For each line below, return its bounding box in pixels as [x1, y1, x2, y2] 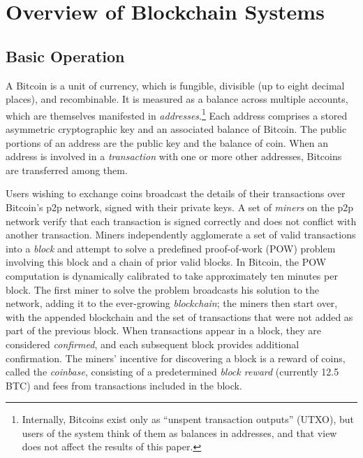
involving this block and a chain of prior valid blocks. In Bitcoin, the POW [6, 255, 327, 269]
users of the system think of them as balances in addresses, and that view [22, 425, 337, 440]
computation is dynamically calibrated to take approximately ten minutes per [6, 268, 338, 282]
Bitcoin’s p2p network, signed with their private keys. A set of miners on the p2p [6, 199, 354, 214]
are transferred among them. [6, 162, 128, 177]
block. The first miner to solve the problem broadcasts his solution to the [6, 282, 319, 296]
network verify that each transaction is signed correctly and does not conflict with [6, 213, 357, 228]
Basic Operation [6, 45, 125, 66]
